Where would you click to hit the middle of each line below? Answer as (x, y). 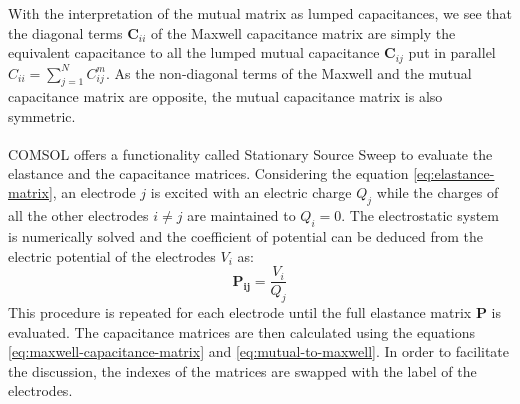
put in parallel (452, 52)
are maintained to (241, 215)
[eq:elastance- (454, 172)
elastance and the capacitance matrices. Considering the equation (208, 172)
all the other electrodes (78, 215)
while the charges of (437, 192)
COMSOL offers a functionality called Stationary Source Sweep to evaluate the (250, 153)
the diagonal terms (65, 32)
